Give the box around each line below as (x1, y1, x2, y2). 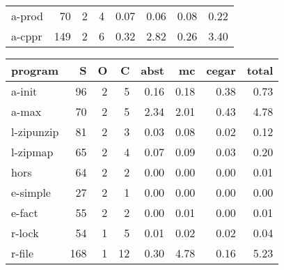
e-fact (11, 204, 38, 220)
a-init (11, 83, 38, 99)
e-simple (11, 184, 51, 200)
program (11, 62, 59, 78)
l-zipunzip (11, 123, 59, 140)
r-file (11, 245, 34, 261)
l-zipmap (11, 144, 54, 160)
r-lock (11, 225, 39, 241)
